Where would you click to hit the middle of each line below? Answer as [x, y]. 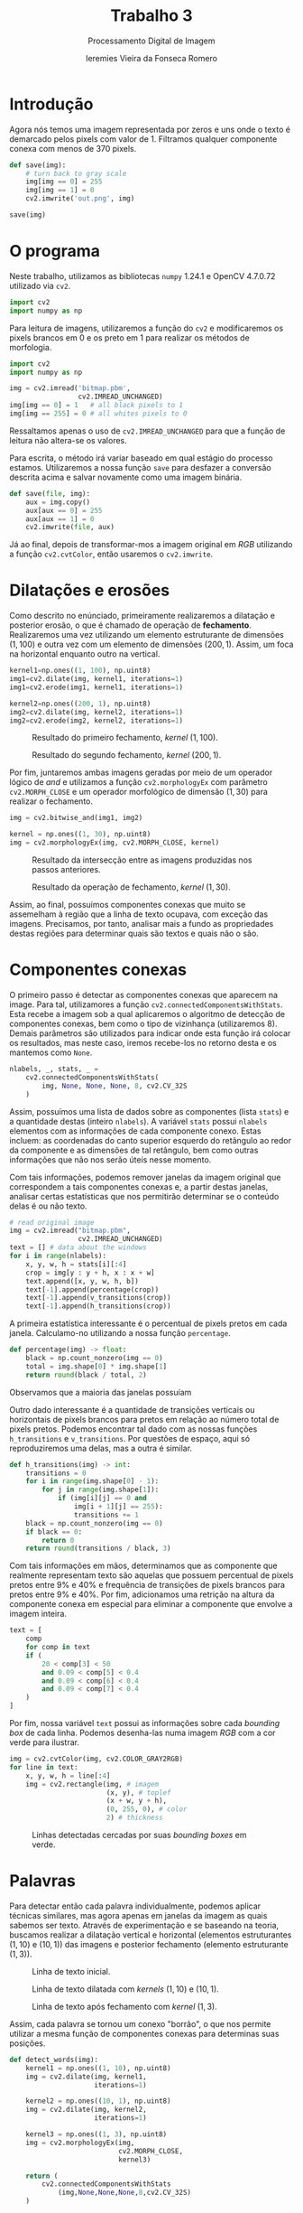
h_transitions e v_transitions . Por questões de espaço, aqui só [130, 1438]
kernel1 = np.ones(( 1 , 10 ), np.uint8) [98, 2068]
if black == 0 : [54, 1532]
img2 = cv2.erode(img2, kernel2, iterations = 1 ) [96, 720]
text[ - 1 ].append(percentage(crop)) [92, 1289]
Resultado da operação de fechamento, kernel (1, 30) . [132, 887]
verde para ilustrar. [44, 1742]
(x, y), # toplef [138, 1793]
